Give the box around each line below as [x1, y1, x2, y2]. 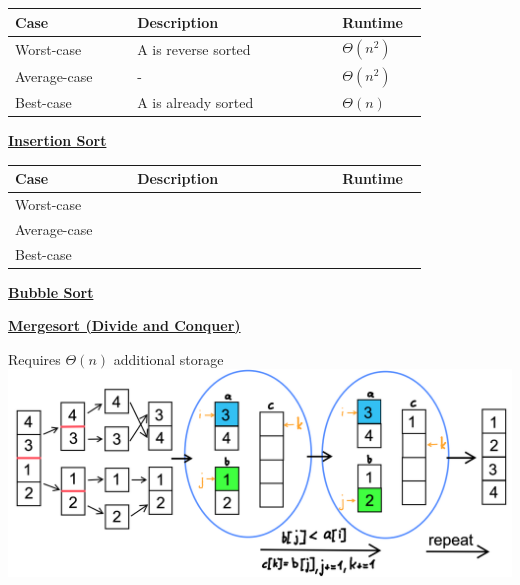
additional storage [113, 348, 224, 369]
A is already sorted [137, 91, 254, 112]
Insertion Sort [8, 129, 107, 150]
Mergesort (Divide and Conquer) [8, 315, 241, 336]
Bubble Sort [8, 281, 94, 302]
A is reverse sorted [137, 38, 251, 59]
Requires [8, 348, 61, 369]
